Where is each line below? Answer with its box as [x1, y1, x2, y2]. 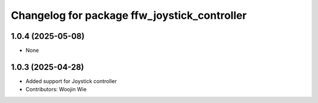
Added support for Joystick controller [25, 77, 117, 85]
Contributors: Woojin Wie [25, 86, 87, 93]
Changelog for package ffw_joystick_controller [11, 9, 247, 22]
